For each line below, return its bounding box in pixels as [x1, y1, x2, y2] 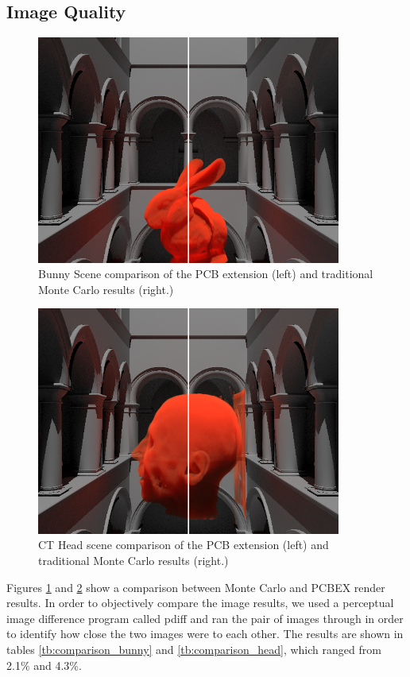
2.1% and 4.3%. [6, 656, 82, 673]
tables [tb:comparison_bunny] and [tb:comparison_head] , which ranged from [6, 641, 381, 658]
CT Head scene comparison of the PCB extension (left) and [38, 536, 329, 553]
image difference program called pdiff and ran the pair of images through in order [6, 609, 404, 626]
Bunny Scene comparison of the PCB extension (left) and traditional [38, 265, 373, 282]
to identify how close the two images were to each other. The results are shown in [6, 625, 404, 642]
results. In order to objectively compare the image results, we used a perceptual [6, 594, 394, 611]
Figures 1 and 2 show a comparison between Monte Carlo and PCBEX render [6, 578, 385, 595]
